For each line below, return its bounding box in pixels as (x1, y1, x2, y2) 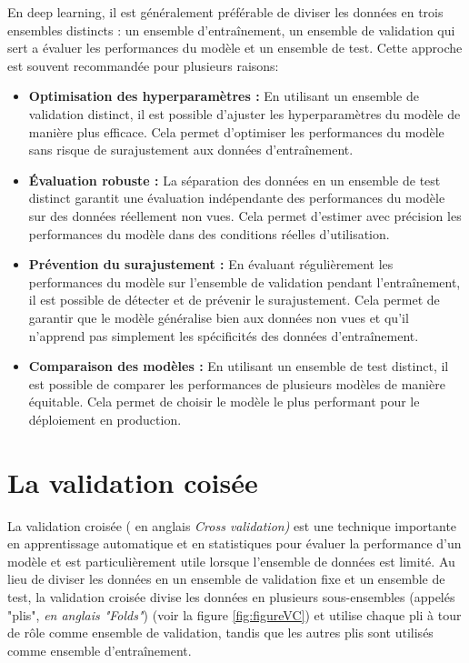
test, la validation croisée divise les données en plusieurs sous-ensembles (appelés (7, 587, 455, 606)
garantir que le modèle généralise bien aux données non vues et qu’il (28, 307, 409, 326)
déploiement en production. (28, 409, 182, 428)
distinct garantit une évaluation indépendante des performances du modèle (28, 188, 445, 207)
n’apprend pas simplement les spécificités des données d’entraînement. (28, 326, 419, 345)
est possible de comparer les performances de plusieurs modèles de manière (28, 374, 445, 393)
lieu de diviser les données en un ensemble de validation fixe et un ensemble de (7, 569, 445, 588)
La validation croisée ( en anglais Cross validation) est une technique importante (7, 516, 457, 535)
